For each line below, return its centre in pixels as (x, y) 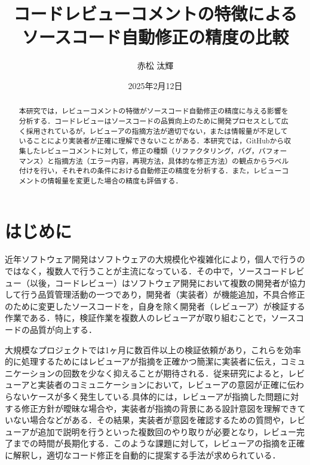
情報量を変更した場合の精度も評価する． (115, 180)
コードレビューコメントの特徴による (155, 13)
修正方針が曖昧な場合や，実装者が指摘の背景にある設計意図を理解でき (159, 408)
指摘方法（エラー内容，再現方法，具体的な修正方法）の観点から (161, 160)
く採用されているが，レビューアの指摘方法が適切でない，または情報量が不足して (153, 131)
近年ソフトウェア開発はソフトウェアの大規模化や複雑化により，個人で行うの (155, 259)
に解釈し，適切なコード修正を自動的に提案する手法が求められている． (143, 455)
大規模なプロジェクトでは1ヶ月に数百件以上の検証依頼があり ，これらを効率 (153, 349)
